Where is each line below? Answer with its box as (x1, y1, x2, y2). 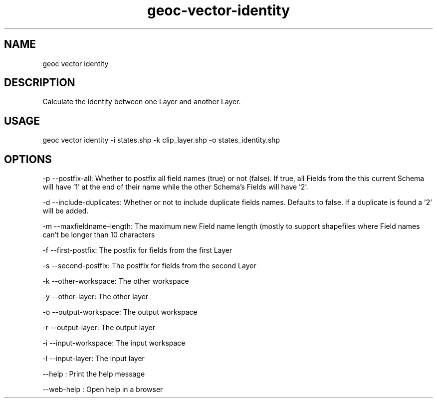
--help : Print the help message (42, 370, 145, 379)
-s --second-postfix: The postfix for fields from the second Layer (42, 261, 256, 270)
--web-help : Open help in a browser (42, 385, 163, 394)
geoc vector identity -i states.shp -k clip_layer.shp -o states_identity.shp (42, 136, 280, 145)
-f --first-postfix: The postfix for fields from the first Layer (42, 246, 232, 255)
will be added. (42, 206, 89, 215)
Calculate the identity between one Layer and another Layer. (42, 97, 241, 106)
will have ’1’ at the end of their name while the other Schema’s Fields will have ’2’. (42, 183, 308, 192)
